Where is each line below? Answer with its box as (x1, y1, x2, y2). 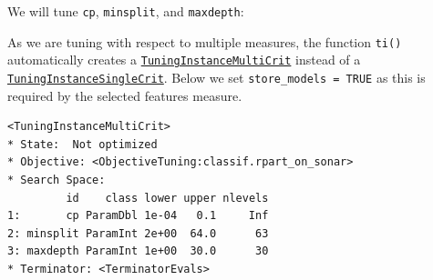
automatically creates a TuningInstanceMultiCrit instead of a (7, 50, 361, 69)
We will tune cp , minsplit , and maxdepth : (7, 2, 244, 20)
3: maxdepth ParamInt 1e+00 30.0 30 (7, 245, 269, 258)
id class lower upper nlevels (66, 191, 269, 205)
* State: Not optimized (7, 137, 158, 151)
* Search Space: (7, 174, 106, 186)
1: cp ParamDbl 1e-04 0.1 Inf (7, 209, 269, 223)
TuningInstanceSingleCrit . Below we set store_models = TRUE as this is (7, 67, 426, 86)
